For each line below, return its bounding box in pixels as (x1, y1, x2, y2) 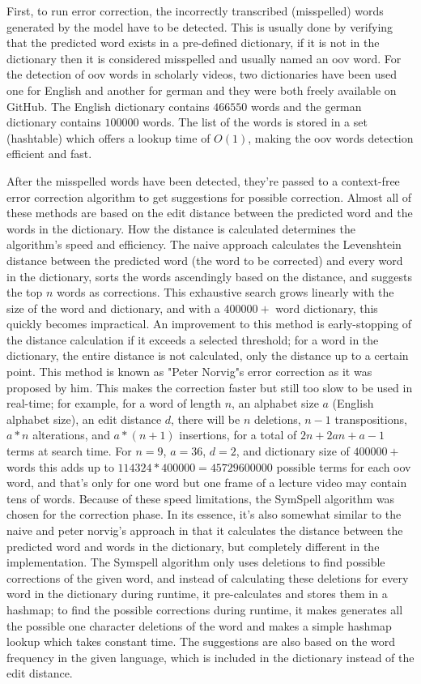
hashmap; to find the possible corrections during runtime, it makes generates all (6, 601, 403, 618)
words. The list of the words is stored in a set (142, 113, 368, 130)
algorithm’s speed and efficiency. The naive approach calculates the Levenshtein (6, 236, 402, 253)
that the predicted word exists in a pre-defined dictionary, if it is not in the (6, 34, 380, 51)
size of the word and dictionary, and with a (6, 299, 220, 316)
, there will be (171, 410, 240, 427)
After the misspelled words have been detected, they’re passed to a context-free (6, 172, 400, 189)
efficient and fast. (6, 145, 92, 162)
